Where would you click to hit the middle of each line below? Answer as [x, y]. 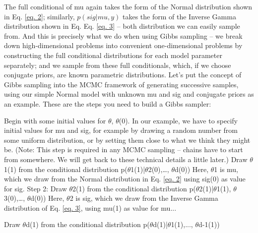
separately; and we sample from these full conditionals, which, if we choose [118, 65]
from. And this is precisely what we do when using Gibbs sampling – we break [123, 35]
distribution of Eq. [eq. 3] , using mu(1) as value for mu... [90, 207]
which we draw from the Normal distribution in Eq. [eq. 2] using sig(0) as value [125, 179]
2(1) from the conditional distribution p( [134, 188]
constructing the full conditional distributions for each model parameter [113, 55]
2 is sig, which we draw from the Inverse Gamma [144, 198]
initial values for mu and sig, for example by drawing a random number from [121, 130]
